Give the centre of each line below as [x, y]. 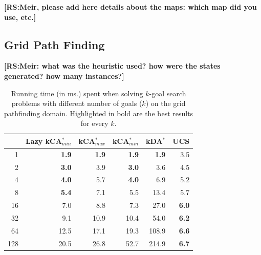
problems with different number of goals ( [77, 103]
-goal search [168, 93]
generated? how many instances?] [64, 76]
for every [94, 123]
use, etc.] [20, 17]
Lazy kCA [44, 141]
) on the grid [166, 103]
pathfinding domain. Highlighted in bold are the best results [99, 113]
